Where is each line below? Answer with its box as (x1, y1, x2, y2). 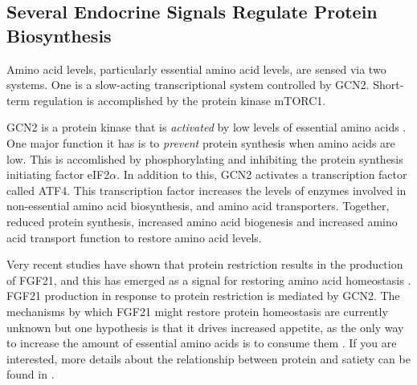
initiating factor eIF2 (6, 166, 110, 183)
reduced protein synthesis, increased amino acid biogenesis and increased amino (6, 213, 398, 229)
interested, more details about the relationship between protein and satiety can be (6, 350, 411, 367)
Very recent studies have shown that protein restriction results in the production (6, 256, 403, 273)
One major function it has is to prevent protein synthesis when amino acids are (6, 134, 395, 151)
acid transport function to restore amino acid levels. (6, 229, 262, 245)
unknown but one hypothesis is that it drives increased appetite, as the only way (6, 318, 404, 335)
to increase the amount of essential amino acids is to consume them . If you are (6, 334, 397, 351)
